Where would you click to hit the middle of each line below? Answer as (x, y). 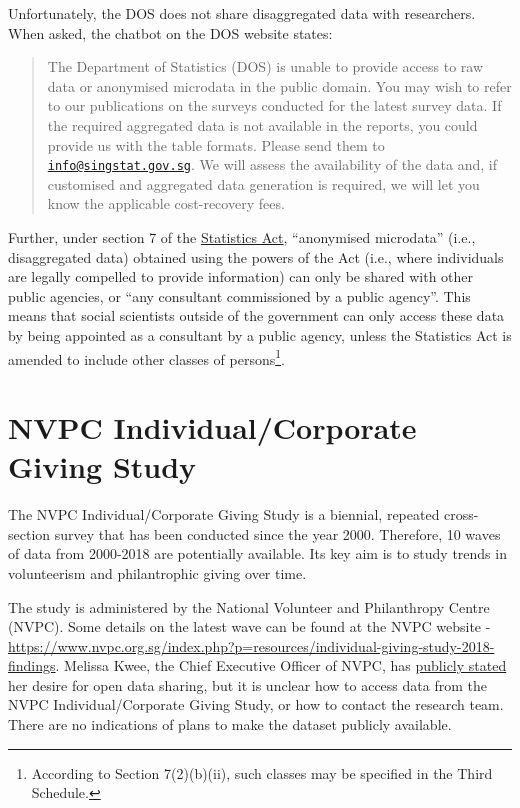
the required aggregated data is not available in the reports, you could (262, 124)
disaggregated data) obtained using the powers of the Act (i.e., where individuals (256, 256)
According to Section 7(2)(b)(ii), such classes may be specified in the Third (262, 772)
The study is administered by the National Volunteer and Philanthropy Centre (249, 606)
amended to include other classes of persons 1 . (146, 357)
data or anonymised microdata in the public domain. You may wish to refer (279, 85)
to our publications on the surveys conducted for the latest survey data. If (274, 105)
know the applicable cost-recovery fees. (166, 203)
